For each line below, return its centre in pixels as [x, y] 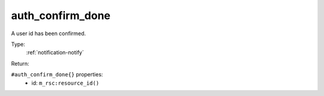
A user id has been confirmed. [49, 33]
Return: [20, 63]
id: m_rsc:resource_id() [65, 83]
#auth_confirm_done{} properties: [57, 75]
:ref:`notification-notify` [55, 52]
